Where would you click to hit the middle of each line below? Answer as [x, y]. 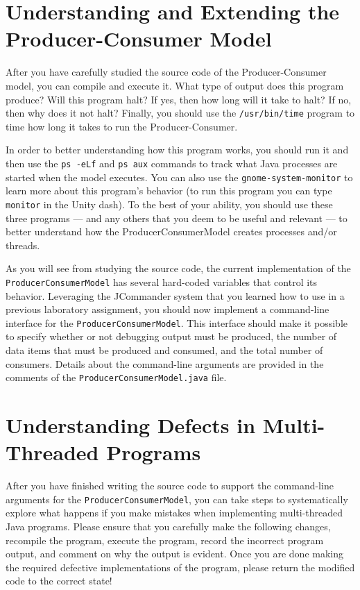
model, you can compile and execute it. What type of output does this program [175, 85]
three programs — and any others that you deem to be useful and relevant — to [177, 218]
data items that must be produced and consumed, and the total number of [164, 349]
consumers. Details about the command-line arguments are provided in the [165, 363]
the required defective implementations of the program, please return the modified [180, 567]
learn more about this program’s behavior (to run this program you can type [169, 191]
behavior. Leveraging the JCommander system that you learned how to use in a [175, 295]
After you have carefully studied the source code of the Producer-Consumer [166, 72]
